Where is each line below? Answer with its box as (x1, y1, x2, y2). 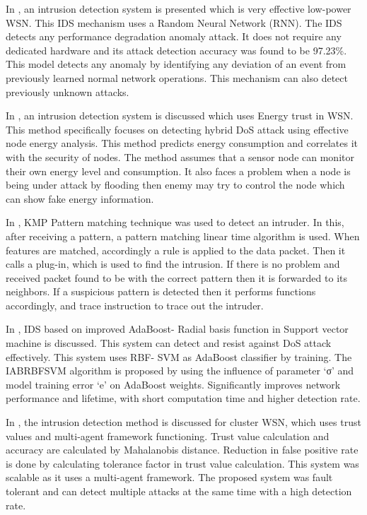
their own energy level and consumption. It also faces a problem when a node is (6, 163, 351, 178)
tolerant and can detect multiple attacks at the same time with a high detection (6, 484, 352, 498)
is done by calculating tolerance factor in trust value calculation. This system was (6, 456, 359, 470)
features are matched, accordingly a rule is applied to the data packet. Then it (6, 242, 346, 257)
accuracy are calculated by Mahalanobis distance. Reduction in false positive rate (6, 442, 359, 457)
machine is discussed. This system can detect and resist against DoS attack (6, 336, 332, 350)
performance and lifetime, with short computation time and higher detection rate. (6, 391, 361, 406)
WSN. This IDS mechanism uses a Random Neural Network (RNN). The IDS (6, 15, 342, 30)
